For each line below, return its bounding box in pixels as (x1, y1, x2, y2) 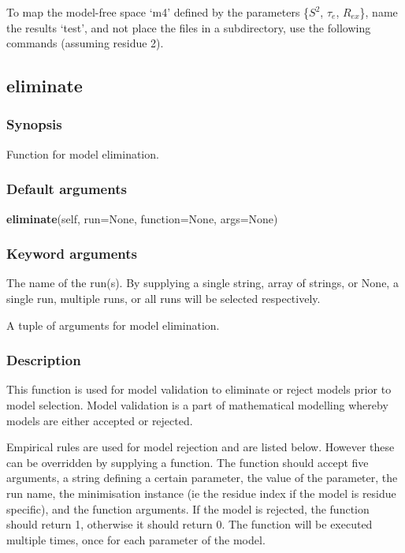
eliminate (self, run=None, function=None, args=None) (6, 210, 278, 226)
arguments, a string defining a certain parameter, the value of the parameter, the (6, 469, 398, 486)
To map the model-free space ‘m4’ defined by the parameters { (6, 4, 310, 20)
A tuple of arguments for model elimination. (6, 316, 220, 333)
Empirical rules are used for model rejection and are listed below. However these (6, 439, 395, 455)
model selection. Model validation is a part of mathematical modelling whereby (6, 397, 388, 413)
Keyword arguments (6, 244, 137, 263)
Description (6, 350, 81, 370)
